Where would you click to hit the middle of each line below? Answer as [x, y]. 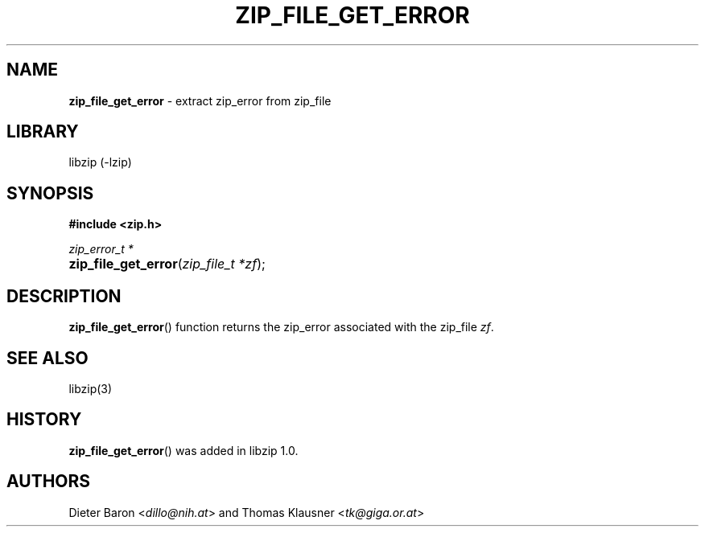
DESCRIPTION [64, 296]
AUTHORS [49, 482]
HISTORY [44, 420]
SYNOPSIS [50, 193]
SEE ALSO [47, 358]
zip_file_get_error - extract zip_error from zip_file [200, 100]
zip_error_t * [101, 249]
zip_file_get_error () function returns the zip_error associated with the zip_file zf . [281, 327]
